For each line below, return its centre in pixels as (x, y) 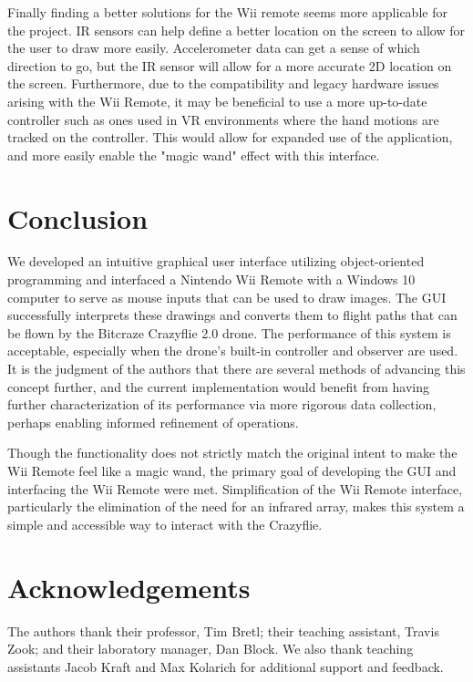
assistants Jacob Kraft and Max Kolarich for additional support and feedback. (226, 666)
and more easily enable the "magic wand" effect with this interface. (194, 155)
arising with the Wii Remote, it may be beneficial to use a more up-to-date (217, 101)
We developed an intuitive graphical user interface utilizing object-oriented (216, 261)
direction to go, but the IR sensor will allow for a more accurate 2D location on (230, 65)
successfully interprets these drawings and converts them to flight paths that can (232, 315)
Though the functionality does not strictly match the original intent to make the (232, 453)
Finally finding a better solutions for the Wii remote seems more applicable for (227, 12)
